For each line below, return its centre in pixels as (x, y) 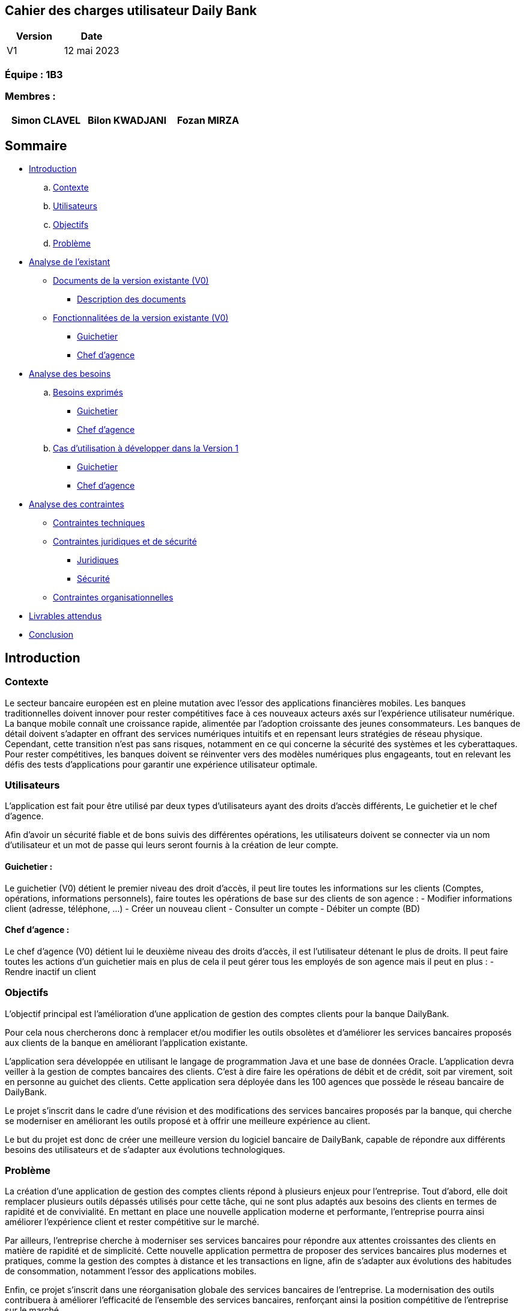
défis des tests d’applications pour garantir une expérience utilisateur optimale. (161, 764)
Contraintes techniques (99, 523)
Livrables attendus (65, 616)
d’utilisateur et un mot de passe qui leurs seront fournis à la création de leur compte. (172, 845)
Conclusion (51, 635)
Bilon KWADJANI (127, 120)
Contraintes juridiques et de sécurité (125, 542)
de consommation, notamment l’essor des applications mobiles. (131, 1271)
